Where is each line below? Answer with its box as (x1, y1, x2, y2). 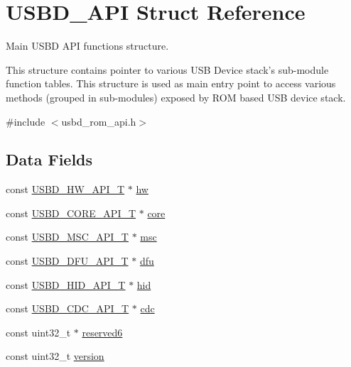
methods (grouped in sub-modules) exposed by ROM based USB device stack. (6, 89, 346, 104)
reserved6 (82, 324, 123, 339)
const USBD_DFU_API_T (6, 253, 129, 268)
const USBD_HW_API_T (6, 182, 125, 197)
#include (6, 114, 45, 128)
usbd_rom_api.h (61, 114, 136, 128)
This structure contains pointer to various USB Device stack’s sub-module (6, 62, 329, 77)
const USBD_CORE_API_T (6, 205, 136, 220)
